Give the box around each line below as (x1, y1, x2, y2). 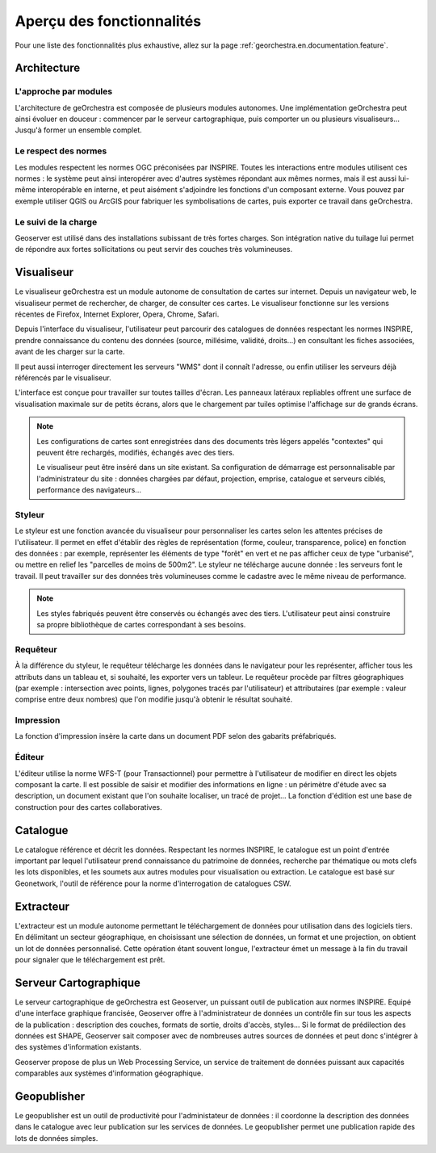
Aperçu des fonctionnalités (15, 12, 202, 30)
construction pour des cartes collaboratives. (15, 802, 162, 811)
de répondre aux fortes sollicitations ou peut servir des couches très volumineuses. (15, 245, 293, 254)
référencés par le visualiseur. (15, 372, 112, 383)
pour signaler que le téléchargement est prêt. (15, 954, 166, 964)
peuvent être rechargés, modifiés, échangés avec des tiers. (36, 447, 235, 457)
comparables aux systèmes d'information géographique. (15, 1068, 203, 1078)
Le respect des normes (15, 145, 107, 157)
